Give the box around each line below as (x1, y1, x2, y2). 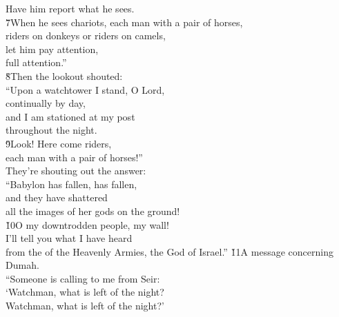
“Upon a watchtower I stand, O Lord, (6, 82, 165, 96)
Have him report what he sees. (6, 1, 135, 15)
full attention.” (6, 55, 67, 70)
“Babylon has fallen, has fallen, (6, 176, 137, 191)
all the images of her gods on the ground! (6, 203, 180, 218)
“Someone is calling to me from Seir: (6, 271, 160, 285)
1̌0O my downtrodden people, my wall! (6, 217, 169, 232)
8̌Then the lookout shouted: (6, 68, 123, 83)
